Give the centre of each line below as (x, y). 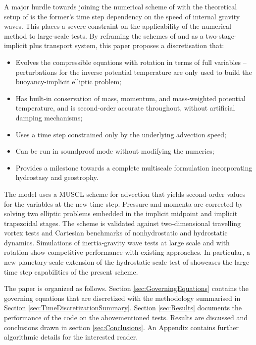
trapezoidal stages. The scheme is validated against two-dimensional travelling (123, 223)
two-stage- (221, 35)
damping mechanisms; (49, 117)
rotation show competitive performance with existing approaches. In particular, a (127, 252)
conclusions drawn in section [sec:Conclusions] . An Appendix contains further (121, 327)
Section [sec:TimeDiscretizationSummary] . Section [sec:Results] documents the (123, 308)
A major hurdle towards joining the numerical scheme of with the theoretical (121, 6)
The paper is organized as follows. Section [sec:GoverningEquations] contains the (127, 288)
